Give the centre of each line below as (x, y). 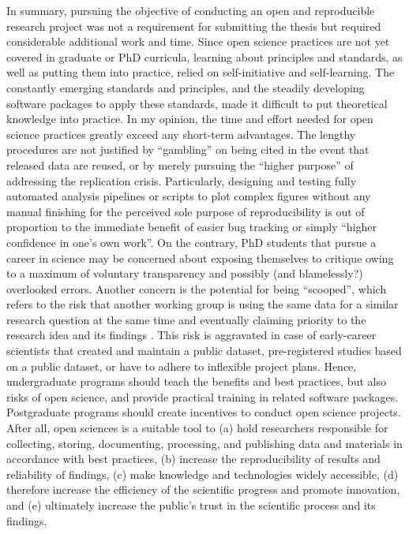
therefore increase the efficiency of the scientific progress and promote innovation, (203, 489)
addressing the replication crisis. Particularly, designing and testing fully (182, 180)
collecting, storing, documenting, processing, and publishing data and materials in (204, 443)
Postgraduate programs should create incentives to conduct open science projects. (204, 412)
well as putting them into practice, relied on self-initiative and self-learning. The (201, 72)
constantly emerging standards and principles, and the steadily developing (186, 87)
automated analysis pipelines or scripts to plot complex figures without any (189, 196)
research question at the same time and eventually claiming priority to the (186, 319)
